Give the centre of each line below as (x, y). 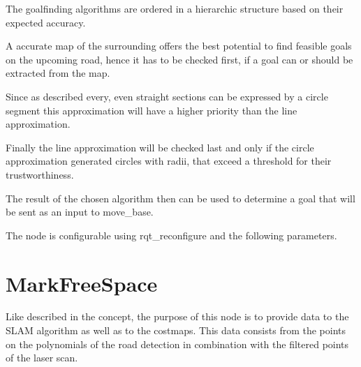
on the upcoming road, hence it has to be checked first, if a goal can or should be (179, 59)
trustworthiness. (40, 174)
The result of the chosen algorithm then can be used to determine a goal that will (180, 198)
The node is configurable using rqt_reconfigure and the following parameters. (171, 235)
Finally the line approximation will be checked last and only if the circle (160, 147)
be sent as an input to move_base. (80, 212)
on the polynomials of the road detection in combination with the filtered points (177, 344)
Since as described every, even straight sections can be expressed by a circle (167, 96)
